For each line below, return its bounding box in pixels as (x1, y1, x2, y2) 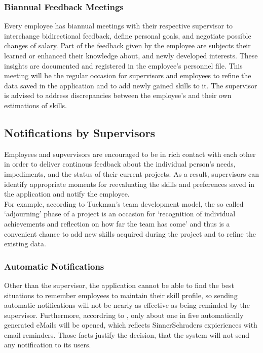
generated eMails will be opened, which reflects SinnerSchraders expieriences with (4, 319, 257, 330)
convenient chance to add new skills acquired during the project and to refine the (4, 228, 256, 239)
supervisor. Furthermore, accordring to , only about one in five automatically (4, 309, 244, 320)
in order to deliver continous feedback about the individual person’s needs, (4, 158, 236, 169)
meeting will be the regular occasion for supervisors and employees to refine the (4, 70, 251, 81)
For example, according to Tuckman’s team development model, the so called (4, 198, 244, 209)
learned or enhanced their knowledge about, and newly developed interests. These (4, 50, 258, 60)
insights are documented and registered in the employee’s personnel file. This (4, 60, 243, 71)
